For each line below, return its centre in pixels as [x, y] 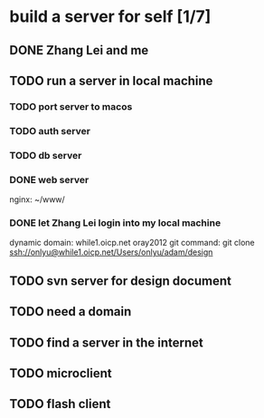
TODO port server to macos [71, 106]
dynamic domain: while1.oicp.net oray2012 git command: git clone [132, 243]
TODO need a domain [71, 311]
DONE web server [49, 180]
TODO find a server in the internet [106, 342]
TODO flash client [60, 404]
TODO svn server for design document [121, 281]
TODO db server [46, 155]
